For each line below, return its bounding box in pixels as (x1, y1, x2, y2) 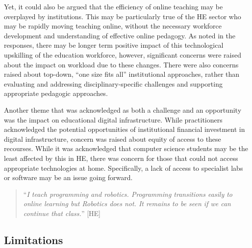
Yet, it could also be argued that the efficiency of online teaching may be (4, 1, 223, 11)
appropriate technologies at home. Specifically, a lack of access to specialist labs (4, 162, 243, 173)
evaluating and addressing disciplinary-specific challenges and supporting (4, 78, 223, 89)
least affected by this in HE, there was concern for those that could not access (4, 153, 238, 163)
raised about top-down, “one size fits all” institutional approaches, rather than (4, 69, 240, 79)
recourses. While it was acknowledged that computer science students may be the (4, 143, 248, 154)
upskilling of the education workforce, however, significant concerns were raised (4, 49, 241, 60)
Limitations (4, 232, 63, 247)
